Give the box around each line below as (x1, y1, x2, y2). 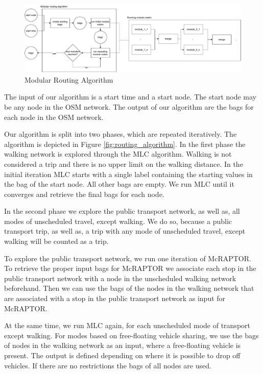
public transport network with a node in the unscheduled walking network (4, 272, 236, 283)
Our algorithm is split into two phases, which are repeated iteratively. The (4, 129, 237, 139)
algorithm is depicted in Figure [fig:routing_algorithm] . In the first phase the (4, 138, 246, 149)
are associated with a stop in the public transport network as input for (4, 293, 226, 304)
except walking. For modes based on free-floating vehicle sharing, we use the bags (4, 330, 259, 340)
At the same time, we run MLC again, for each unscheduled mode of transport (4, 320, 251, 331)
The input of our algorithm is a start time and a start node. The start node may (4, 91, 257, 102)
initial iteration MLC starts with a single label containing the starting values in (4, 168, 253, 179)
